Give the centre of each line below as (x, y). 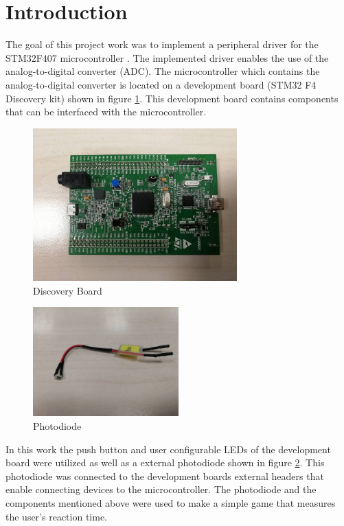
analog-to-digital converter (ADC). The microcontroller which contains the (163, 71)
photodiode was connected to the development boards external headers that (165, 476)
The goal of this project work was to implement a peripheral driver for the (162, 44)
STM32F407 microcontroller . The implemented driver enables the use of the (167, 57)
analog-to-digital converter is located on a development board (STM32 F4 (161, 84)
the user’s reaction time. (56, 516)
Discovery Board (68, 290)
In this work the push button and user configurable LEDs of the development (168, 449)
